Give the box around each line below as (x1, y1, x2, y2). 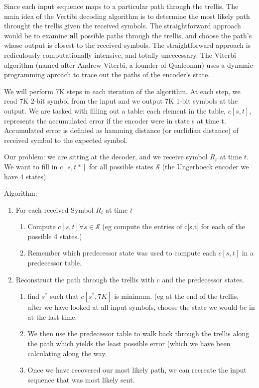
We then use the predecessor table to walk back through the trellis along (27, 328, 250, 339)
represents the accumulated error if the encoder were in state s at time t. (4, 115, 226, 126)
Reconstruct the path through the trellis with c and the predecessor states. (15, 274, 244, 284)
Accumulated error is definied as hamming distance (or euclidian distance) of (4, 125, 239, 135)
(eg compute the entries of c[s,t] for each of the (102, 221, 246, 232)
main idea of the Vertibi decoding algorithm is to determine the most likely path (4, 10, 250, 21)
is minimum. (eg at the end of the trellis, (114, 291, 239, 301)
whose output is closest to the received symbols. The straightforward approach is (4, 40, 251, 50)
